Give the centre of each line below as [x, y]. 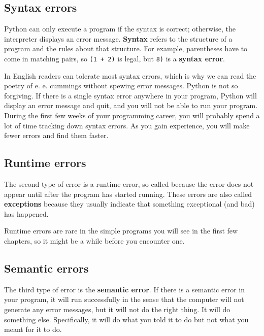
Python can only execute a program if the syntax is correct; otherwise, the [120, 29]
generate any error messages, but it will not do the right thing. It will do [117, 309]
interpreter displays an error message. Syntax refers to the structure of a [118, 38]
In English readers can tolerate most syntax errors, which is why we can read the [130, 75]
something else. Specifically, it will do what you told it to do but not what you [126, 319]
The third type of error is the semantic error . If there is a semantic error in [124, 289]
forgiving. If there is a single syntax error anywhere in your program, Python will [130, 95]
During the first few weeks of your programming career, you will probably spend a [132, 115]
